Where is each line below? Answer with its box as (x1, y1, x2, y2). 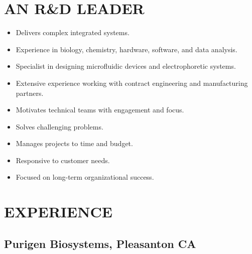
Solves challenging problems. (16, 121, 103, 132)
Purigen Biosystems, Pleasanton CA (4, 235, 196, 251)
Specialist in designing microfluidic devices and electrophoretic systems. (16, 61, 236, 71)
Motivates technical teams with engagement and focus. (16, 104, 184, 115)
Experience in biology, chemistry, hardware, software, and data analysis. (16, 44, 237, 54)
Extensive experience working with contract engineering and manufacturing (16, 77, 248, 88)
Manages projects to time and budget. (16, 138, 133, 149)
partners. (16, 87, 44, 98)
